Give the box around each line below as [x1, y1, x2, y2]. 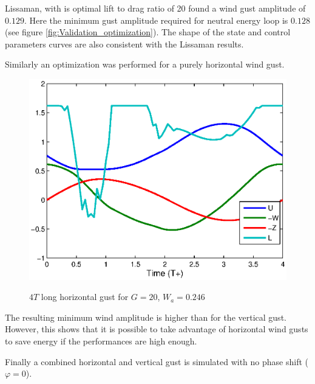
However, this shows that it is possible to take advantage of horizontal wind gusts [5, 323, 308, 335]
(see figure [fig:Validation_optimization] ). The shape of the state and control [5, 26, 291, 38]
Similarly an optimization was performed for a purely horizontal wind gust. [5, 58, 285, 71]
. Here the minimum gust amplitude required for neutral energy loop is [24, 13, 288, 26]
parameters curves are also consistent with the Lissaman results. [5, 37, 244, 50]
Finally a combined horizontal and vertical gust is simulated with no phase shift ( [5, 355, 309, 368]
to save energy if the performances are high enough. [5, 334, 197, 347]
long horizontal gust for [41, 290, 129, 303]
